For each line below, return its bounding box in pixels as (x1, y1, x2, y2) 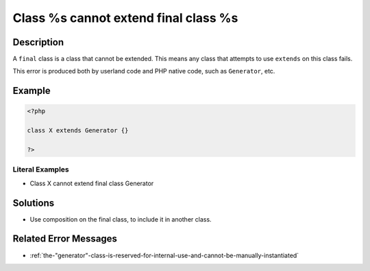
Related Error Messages (12, 233, 118, 245)
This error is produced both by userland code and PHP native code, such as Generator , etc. (12, 67, 275, 75)
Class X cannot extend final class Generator (29, 179, 154, 187)
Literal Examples (12, 165, 69, 174)
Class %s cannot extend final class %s (12, 10, 238, 25)
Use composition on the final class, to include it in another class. (29, 215, 212, 223)
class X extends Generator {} (27, 127, 129, 134)
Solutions (12, 197, 55, 209)
